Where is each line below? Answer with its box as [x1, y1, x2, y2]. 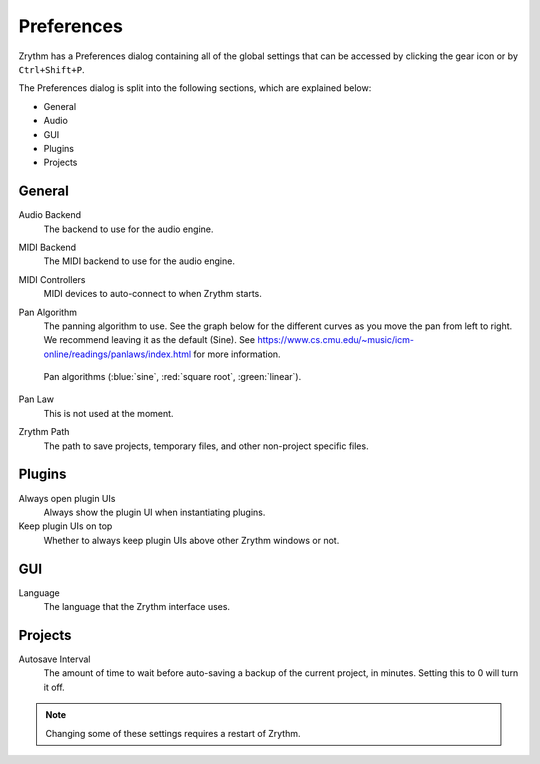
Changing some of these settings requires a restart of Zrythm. [45, 727, 301, 739]
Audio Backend [18, 209, 82, 221]
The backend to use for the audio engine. [43, 223, 214, 235]
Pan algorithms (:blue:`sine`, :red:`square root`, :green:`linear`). [43, 371, 302, 383]
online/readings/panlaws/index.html [43, 348, 192, 360]
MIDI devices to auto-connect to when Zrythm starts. [43, 288, 262, 300]
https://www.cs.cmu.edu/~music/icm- [256, 334, 415, 346]
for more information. [193, 348, 281, 360]
